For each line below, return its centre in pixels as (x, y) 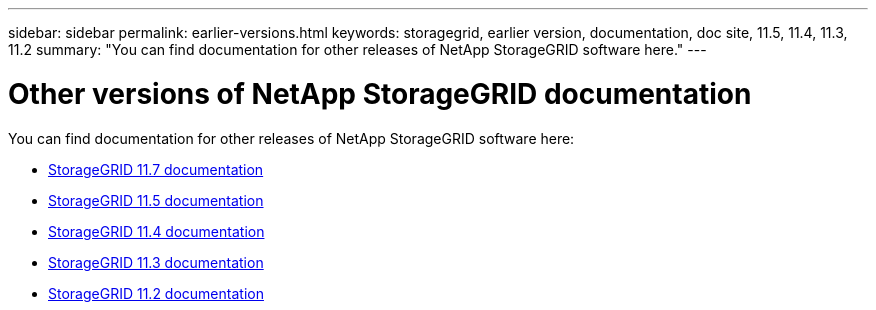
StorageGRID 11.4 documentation (156, 231)
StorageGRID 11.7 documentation (156, 169)
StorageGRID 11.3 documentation (156, 262)
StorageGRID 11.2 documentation (156, 293)
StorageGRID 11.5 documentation (156, 200)
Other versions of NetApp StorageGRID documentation (380, 93)
